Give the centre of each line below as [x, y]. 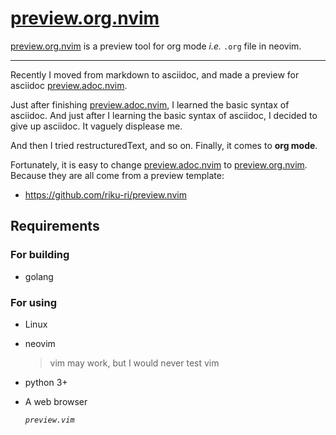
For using [34, 302]
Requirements [55, 226]
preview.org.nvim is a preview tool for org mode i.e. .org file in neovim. [156, 46]
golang [39, 276]
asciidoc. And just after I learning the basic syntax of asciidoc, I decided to [164, 115]
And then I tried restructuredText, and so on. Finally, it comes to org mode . [164, 145]
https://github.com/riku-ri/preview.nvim [105, 194]
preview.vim [49, 420]
